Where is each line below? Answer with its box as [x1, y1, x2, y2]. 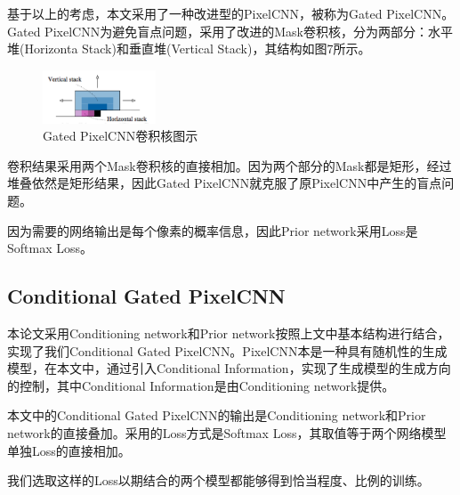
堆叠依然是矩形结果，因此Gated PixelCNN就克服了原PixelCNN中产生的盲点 [7, 174, 442, 192]
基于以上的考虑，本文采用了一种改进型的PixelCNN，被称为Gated [7, 4, 383, 22]
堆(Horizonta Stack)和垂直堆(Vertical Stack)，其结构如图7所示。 [7, 39, 371, 58]
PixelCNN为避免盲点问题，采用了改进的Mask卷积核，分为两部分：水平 [44, 21, 453, 40]
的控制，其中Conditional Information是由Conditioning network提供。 [7, 376, 395, 394]
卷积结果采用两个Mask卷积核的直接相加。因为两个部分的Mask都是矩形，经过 [7, 156, 452, 174]
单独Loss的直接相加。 [7, 441, 131, 459]
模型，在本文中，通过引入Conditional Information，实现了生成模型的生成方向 [7, 359, 451, 377]
